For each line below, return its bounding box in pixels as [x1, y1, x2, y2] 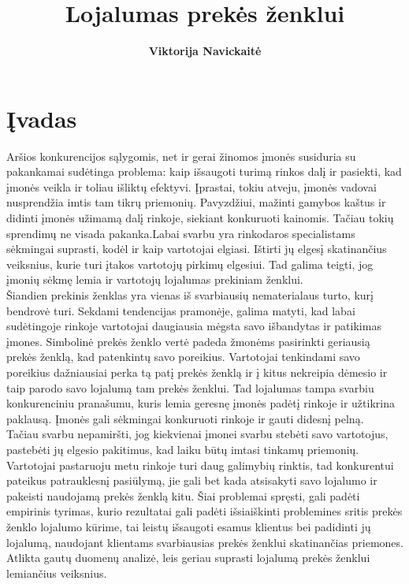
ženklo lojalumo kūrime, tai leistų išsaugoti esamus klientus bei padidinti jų [6, 518, 371, 534]
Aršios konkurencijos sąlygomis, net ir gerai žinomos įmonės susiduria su [6, 147, 356, 164]
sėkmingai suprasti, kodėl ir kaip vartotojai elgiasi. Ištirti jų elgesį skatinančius [6, 240, 387, 257]
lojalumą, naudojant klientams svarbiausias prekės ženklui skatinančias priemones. [6, 534, 403, 550]
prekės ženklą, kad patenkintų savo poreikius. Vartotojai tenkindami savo [6, 348, 360, 365]
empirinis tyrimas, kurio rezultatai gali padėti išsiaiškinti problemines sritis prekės [6, 503, 403, 519]
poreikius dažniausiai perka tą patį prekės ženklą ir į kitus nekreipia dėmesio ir [6, 363, 388, 380]
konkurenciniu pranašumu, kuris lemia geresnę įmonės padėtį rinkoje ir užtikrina [6, 395, 395, 411]
